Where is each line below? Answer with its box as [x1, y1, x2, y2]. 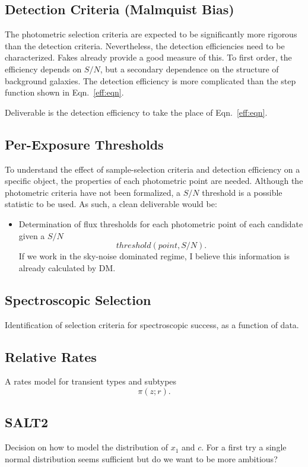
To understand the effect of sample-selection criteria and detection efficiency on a [5, 163, 300, 175]
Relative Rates [5, 347, 97, 366]
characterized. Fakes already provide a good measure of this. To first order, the [5, 51, 292, 63]
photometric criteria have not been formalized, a [5, 186, 181, 198]
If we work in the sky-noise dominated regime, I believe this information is [18, 250, 290, 262]
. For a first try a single [201, 441, 287, 453]
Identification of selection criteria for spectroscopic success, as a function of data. [5, 318, 299, 331]
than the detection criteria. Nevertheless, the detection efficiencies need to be [5, 39, 285, 52]
